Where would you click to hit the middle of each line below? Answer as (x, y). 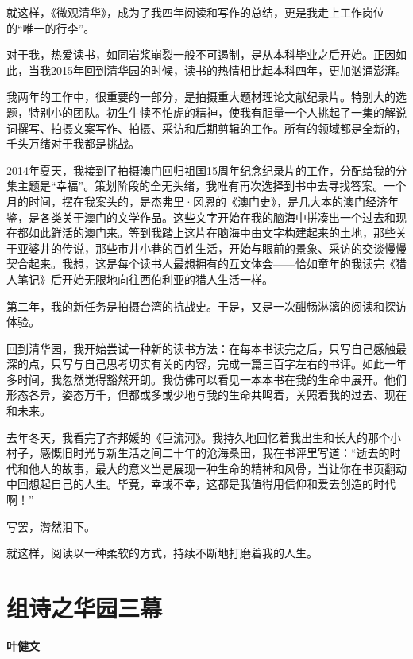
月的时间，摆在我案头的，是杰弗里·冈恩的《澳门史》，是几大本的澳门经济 (197, 201)
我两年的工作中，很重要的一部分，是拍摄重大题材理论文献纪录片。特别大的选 (206, 97)
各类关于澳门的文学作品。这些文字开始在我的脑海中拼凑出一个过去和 (217, 217)
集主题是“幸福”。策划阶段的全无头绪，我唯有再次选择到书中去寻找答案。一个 (206, 186)
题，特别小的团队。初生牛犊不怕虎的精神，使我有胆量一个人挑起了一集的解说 (206, 112)
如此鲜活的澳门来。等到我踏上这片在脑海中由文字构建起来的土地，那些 (212, 233)
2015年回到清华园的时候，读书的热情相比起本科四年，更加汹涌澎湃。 (228, 70)
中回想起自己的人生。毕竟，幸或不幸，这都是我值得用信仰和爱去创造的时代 (201, 484)
